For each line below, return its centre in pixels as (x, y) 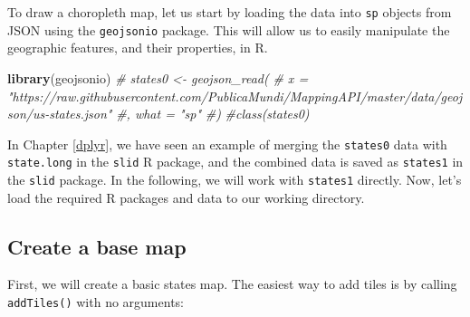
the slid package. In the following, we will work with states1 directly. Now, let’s (235, 179)
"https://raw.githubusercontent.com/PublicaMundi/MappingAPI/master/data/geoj (235, 96)
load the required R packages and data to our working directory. (186, 197)
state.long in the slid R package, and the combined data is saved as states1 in (235, 162)
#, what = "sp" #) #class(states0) (213, 114)
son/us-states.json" (60, 114)
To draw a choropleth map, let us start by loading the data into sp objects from (230, 12)
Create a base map (97, 246)
